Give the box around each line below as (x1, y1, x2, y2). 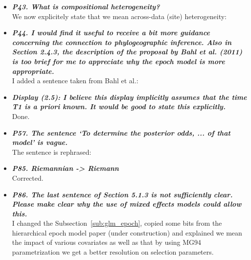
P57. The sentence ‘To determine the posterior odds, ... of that (12, 127, 230, 138)
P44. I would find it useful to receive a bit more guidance (12, 27, 210, 38)
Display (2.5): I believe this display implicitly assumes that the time (12, 92, 247, 102)
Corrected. (12, 172, 44, 183)
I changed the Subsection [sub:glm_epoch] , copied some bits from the (12, 218, 222, 228)
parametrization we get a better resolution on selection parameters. (12, 247, 214, 257)
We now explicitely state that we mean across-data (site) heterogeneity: (12, 11, 227, 21)
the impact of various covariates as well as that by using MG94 (12, 237, 202, 247)
